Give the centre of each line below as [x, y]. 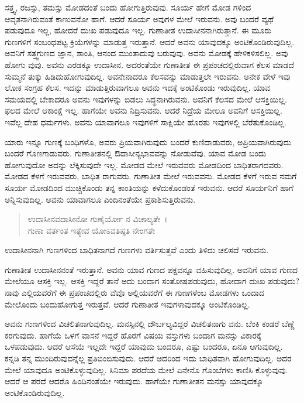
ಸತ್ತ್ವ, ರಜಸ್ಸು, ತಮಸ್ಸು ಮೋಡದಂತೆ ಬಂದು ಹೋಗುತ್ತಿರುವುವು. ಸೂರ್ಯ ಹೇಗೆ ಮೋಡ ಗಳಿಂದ [128, 7]
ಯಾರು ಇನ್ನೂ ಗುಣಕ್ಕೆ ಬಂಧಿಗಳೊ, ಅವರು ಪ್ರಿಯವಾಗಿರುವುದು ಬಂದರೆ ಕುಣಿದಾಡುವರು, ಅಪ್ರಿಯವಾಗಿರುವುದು [148, 141]
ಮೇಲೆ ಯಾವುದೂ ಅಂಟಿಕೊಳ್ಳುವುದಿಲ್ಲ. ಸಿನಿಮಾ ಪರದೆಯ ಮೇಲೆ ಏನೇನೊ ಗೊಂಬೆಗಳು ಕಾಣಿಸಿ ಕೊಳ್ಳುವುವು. [146, 369]
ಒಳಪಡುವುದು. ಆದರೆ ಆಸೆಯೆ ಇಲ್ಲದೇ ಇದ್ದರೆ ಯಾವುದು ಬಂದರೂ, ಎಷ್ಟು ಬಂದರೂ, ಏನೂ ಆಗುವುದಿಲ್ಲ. [144, 346]
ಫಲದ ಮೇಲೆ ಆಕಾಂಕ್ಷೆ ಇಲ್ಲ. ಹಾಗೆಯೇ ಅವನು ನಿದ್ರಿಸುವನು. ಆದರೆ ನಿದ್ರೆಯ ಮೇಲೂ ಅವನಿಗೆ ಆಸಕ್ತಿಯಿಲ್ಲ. [144, 110]
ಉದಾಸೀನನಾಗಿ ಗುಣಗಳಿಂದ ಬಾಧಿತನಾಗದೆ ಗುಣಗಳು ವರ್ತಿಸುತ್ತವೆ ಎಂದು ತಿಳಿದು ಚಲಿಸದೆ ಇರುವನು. [137, 250]
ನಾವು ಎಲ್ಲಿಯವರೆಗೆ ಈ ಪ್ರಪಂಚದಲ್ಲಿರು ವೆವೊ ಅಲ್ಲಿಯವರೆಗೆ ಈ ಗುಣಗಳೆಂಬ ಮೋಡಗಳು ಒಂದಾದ [135, 293]
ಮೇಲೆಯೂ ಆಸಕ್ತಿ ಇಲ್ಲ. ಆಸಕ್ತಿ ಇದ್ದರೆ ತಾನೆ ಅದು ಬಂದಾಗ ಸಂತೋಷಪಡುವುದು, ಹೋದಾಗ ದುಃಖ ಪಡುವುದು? [152, 281]
